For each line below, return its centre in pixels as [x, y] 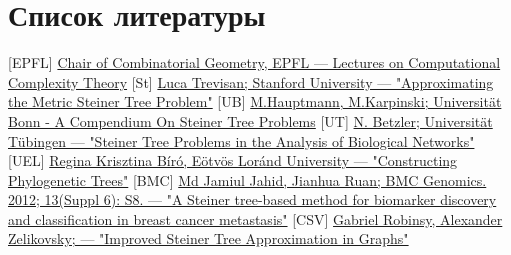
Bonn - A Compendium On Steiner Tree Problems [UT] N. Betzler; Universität [250, 120]
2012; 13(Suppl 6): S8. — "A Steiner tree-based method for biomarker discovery [252, 199]
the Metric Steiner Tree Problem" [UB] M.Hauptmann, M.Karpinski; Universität [255, 101]
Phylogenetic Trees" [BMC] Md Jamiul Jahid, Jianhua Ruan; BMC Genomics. [247, 179]
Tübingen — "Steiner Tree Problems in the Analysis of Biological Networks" [241, 140]
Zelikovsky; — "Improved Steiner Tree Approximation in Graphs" [208, 238]
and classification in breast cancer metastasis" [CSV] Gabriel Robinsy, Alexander [255, 218]
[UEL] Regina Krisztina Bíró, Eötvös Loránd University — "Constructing [233, 160]
